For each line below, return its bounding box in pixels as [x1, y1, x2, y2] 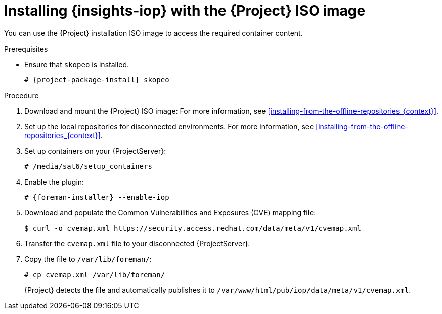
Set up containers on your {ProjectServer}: [24, 146, 166, 155]
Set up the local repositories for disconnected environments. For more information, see [24, 122, 314, 131]
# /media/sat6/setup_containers [24, 162, 152, 170]
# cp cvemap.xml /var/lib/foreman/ [24, 270, 165, 279]
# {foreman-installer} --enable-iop [24, 193, 169, 201]
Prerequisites [4, 44, 48, 53]
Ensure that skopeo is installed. [24, 60, 129, 69]
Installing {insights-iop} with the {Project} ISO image [4, 2, 366, 19]
